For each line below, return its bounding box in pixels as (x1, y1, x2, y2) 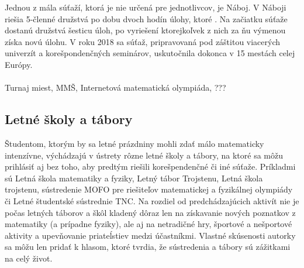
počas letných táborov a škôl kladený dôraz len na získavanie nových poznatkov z (5, 206, 296, 218)
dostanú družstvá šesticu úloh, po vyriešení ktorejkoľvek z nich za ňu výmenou (5, 24, 286, 36)
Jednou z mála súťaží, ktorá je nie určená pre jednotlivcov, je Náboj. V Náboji (5, 1, 286, 13)
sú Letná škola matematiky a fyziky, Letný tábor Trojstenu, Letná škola (5, 171, 263, 184)
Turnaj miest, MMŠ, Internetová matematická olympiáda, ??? (5, 81, 226, 94)
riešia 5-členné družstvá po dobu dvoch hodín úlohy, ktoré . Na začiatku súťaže (5, 12, 288, 25)
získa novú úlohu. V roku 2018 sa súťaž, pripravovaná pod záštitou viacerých (5, 35, 281, 47)
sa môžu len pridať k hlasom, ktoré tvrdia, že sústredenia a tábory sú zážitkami (5, 240, 291, 253)
